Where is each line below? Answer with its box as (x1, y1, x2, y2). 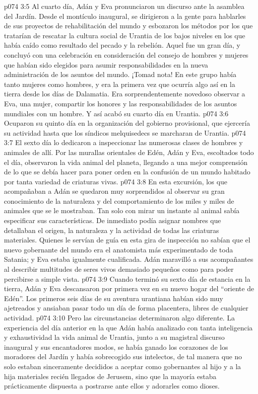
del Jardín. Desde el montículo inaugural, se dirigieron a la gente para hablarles (4, 10, 246, 21)
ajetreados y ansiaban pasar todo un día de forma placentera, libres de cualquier (4, 303, 249, 313)
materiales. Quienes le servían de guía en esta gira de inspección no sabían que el (4, 235, 251, 245)
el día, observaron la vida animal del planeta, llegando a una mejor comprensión (4, 157, 248, 167)
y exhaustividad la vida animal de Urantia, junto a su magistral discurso (4, 332, 225, 342)
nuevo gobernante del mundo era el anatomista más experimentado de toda (4, 244, 233, 254)
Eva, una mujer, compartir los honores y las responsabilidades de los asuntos (4, 98, 237, 108)
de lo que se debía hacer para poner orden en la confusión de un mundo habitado (4, 166, 251, 177)
